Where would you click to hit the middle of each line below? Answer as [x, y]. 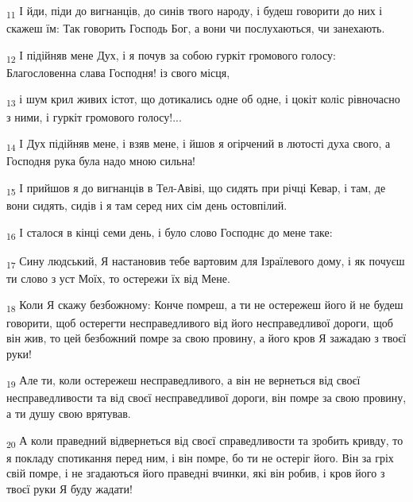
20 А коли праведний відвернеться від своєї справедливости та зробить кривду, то [205, 441]
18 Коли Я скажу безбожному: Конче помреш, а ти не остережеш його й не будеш [205, 306]
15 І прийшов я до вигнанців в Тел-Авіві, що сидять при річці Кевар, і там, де [196, 188]
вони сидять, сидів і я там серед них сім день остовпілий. [147, 205]
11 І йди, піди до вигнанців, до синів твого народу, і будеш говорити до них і [195, 12]
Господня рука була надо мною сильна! [101, 161]
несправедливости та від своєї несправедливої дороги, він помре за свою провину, [206, 398]
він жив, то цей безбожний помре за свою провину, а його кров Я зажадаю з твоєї [206, 338]
